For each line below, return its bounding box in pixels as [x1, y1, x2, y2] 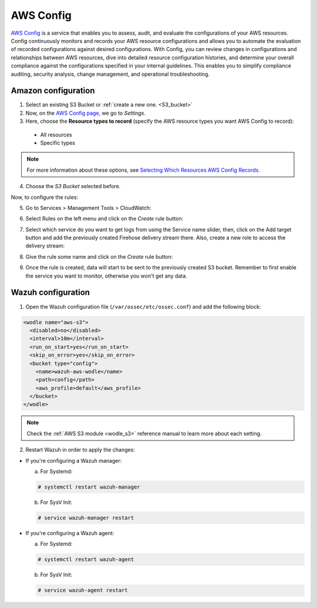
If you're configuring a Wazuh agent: [25, 529, 114, 536]
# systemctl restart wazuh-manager [38, 483, 140, 490]
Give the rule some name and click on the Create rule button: [25, 253, 173, 260]
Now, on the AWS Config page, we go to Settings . [25, 109, 146, 116]
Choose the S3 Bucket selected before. [25, 183, 121, 190]
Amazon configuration [11, 86, 95, 96]
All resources [40, 131, 73, 138]
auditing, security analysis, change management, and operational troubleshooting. [11, 71, 210, 78]
